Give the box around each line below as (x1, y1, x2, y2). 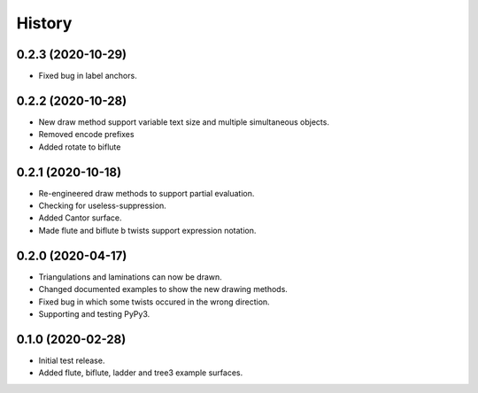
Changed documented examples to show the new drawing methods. (38, 284, 288, 295)
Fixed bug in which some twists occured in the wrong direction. (38, 297, 270, 307)
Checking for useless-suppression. (38, 200, 167, 212)
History (16, 13, 73, 33)
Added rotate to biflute (38, 142, 121, 152)
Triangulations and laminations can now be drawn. (38, 271, 223, 282)
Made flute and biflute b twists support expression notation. (38, 225, 257, 235)
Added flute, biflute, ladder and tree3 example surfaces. (38, 367, 243, 378)
